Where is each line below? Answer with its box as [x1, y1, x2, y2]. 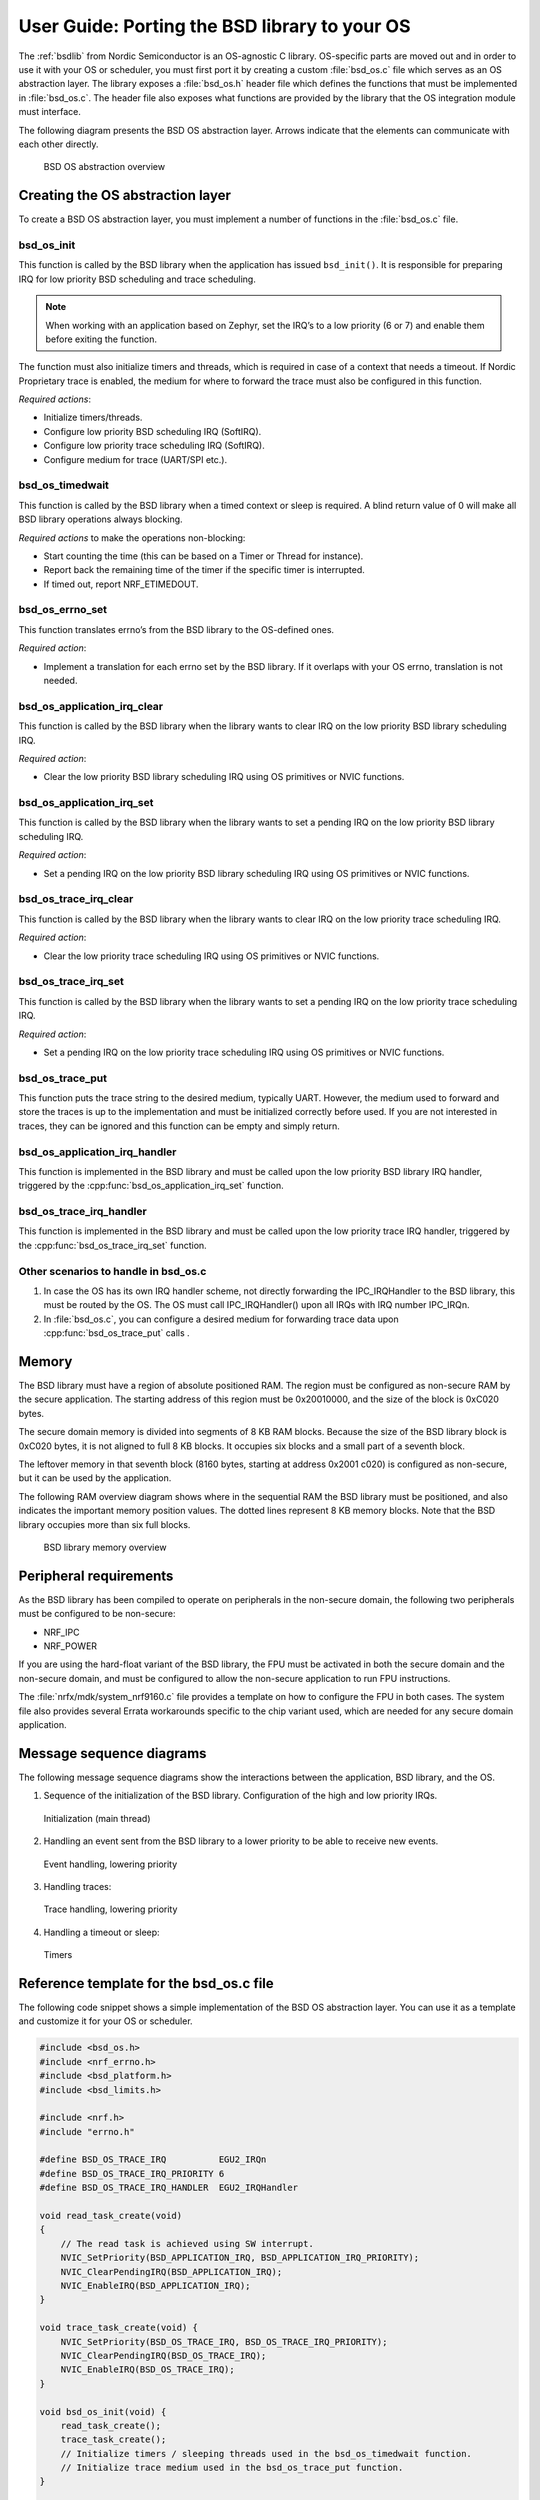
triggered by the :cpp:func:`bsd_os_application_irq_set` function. [18, 1180, 284, 1192]
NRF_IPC [43, 1626, 80, 1638]
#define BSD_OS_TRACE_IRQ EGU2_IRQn [39, 2154, 267, 2165]
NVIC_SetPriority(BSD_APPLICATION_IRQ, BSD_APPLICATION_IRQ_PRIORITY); [60, 2252, 420, 2264]
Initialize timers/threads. [43, 411, 143, 424]
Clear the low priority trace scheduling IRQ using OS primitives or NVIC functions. [43, 950, 380, 962]
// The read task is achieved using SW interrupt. [60, 2238, 314, 2249]
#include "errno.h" [39, 2126, 135, 2137]
